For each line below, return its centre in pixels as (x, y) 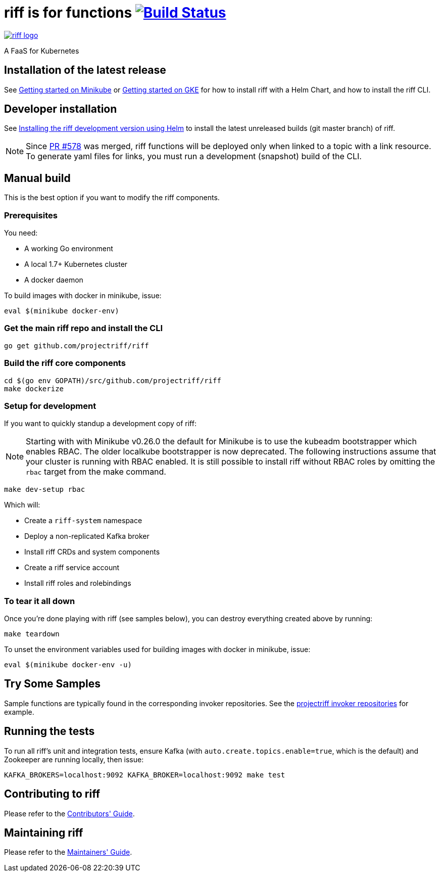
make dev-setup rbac (45, 490)
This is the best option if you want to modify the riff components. (112, 198)
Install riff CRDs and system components (92, 552)
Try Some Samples (52, 684)
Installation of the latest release (85, 70)
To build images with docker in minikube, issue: (83, 296)
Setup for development (50, 406)
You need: (21, 233)
